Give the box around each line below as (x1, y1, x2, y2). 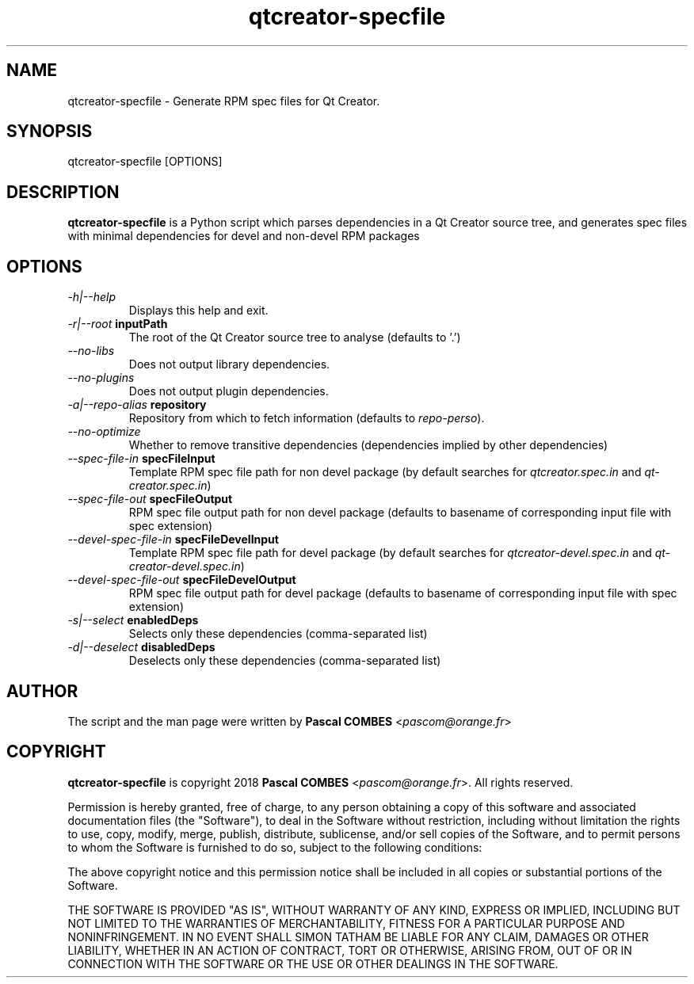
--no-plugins (67, 371, 135, 385)
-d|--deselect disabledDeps (67, 640, 215, 654)
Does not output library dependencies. (128, 357, 330, 372)
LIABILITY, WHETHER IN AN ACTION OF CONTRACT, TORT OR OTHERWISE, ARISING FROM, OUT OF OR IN (67, 943, 632, 957)
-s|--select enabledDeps (67, 613, 199, 627)
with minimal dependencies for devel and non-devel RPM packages (67, 229, 420, 243)
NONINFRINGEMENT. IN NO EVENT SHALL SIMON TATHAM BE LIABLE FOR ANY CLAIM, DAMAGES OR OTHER (67, 929, 649, 944)
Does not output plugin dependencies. (128, 384, 329, 399)
